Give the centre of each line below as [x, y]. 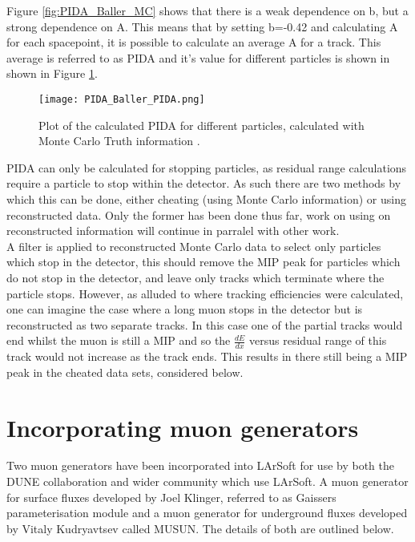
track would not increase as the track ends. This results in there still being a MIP [207, 356]
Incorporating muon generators [183, 427]
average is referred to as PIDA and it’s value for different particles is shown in [198, 57]
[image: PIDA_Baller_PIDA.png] [122, 99]
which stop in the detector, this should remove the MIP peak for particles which [203, 262]
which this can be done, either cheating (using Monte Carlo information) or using [206, 199]
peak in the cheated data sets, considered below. [125, 372]
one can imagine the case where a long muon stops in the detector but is [185, 309]
